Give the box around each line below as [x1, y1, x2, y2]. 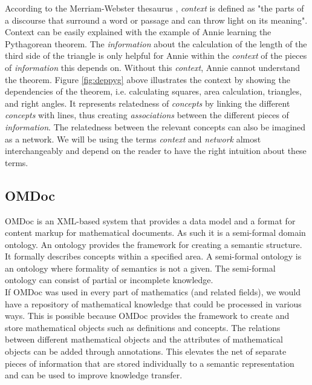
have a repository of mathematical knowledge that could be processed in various [5, 297, 302, 310]
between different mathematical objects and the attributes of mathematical [5, 333, 283, 346]
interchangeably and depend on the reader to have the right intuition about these [5, 144, 307, 157]
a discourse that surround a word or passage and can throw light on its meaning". [5, 13, 308, 26]
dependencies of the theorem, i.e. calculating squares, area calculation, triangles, [5, 85, 302, 98]
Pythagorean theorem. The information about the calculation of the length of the [5, 37, 307, 50]
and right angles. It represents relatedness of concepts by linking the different [5, 96, 290, 109]
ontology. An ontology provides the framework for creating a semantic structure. [5, 238, 302, 250]
